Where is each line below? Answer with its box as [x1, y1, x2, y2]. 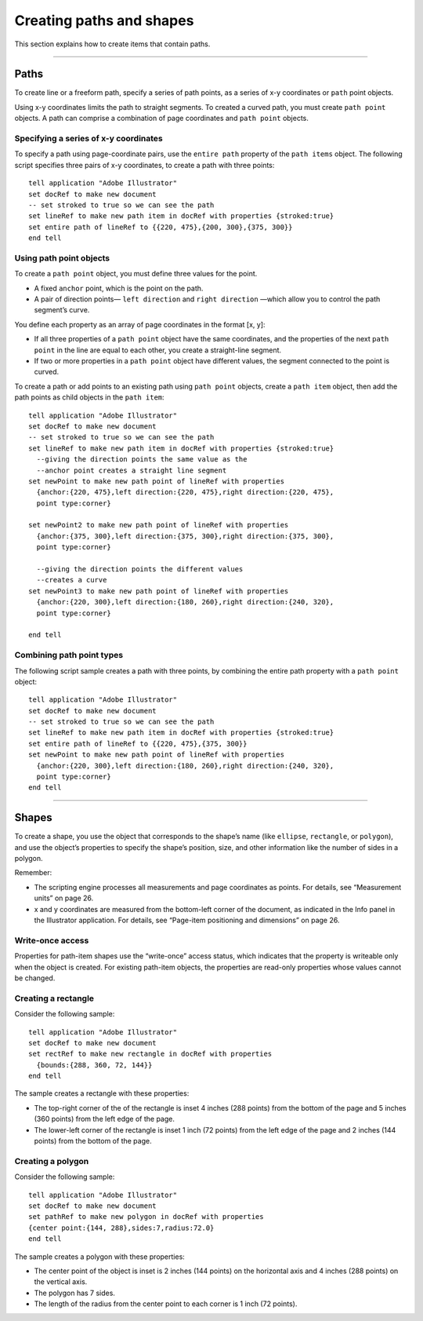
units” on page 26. [34, 893, 94, 903]
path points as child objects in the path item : [14, 392, 164, 402]
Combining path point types [14, 650, 124, 661]
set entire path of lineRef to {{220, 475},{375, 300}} [28, 739, 248, 748]
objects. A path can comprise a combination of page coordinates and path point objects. [14, 114, 309, 123]
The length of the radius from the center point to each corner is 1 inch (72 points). [34, 1299, 298, 1308]
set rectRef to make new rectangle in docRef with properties [28, 1049, 273, 1059]
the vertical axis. [34, 1277, 88, 1286]
